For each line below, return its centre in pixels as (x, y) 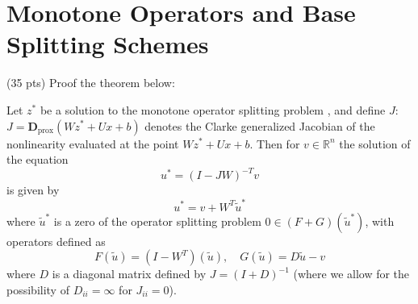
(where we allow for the (351, 274)
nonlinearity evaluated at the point (93, 143)
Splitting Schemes (108, 44)
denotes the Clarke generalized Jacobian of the (260, 125)
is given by (33, 190)
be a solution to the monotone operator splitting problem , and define (213, 109)
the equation (38, 159)
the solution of (375, 143)
